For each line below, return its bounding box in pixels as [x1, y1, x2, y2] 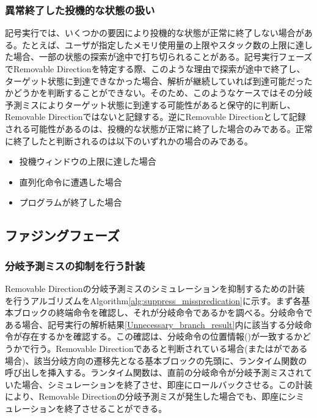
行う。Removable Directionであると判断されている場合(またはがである [30, 341, 308, 354]
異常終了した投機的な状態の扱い [5, 2, 155, 17]
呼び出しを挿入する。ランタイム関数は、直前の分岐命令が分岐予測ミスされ [5, 366, 304, 379]
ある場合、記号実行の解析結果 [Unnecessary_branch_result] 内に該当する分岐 [5, 318, 304, 330]
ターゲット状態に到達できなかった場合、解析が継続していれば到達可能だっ [5, 74, 304, 87]
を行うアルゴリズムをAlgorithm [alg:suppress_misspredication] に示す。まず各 [5, 294, 302, 307]
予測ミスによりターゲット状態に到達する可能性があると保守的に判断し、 [5, 98, 296, 111]
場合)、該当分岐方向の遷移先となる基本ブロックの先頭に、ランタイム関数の [5, 354, 307, 367]
